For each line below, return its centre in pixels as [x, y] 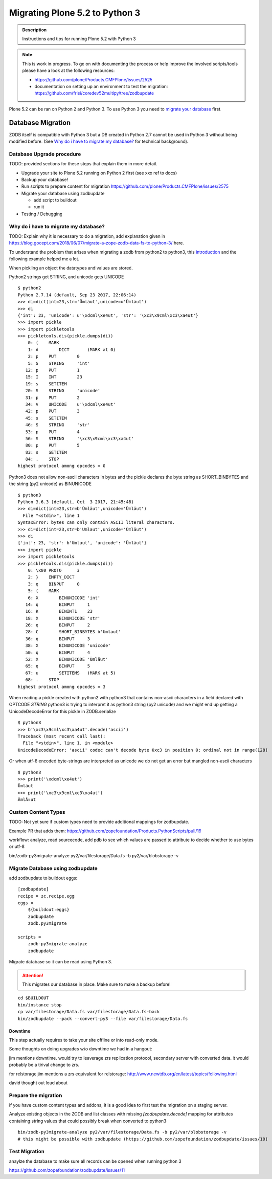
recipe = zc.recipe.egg [46, 896]
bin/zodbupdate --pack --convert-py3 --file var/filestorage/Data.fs [103, 1019]
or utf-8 [17, 846]
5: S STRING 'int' [59, 363]
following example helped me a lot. [44, 259]
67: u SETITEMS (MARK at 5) [70, 673]
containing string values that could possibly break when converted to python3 [88, 1121]
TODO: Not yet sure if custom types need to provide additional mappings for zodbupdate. [99, 822]
